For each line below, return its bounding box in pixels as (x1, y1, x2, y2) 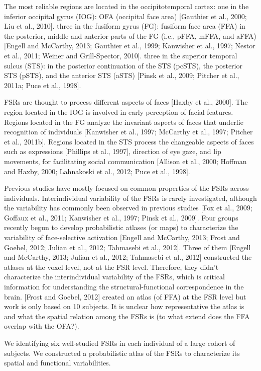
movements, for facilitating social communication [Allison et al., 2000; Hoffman (4, 156, 247, 166)
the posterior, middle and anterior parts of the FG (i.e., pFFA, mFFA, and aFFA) (4, 30, 256, 41)
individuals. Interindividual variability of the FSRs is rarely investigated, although (4, 192, 257, 203)
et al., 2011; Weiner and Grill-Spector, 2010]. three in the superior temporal (4, 50, 237, 60)
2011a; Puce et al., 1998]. (4, 80, 81, 90)
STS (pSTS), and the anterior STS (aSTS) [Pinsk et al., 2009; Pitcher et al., (4, 70, 239, 81)
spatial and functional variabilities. (4, 357, 111, 368)
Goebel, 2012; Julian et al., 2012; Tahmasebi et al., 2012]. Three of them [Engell (4, 242, 251, 252)
